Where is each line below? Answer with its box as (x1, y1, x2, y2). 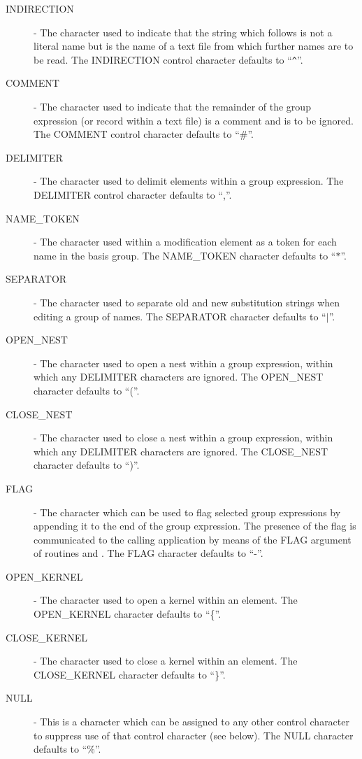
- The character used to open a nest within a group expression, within (34, 355, 333, 370)
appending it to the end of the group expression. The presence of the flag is (34, 518, 356, 533)
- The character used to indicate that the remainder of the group (34, 99, 311, 114)
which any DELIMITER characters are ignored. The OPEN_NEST (34, 369, 324, 384)
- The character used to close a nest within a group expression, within (34, 430, 333, 445)
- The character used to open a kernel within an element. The (34, 593, 298, 607)
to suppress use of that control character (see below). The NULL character (34, 728, 354, 742)
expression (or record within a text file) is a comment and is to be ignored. (34, 113, 354, 127)
